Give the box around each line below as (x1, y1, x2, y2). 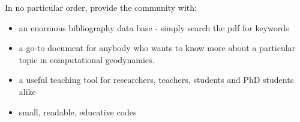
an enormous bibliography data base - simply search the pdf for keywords (19, 21, 289, 34)
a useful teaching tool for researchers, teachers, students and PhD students (19, 73, 294, 86)
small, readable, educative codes (19, 105, 137, 118)
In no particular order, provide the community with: (5, 1, 197, 13)
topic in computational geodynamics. (19, 53, 155, 66)
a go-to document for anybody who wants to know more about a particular (19, 41, 296, 54)
